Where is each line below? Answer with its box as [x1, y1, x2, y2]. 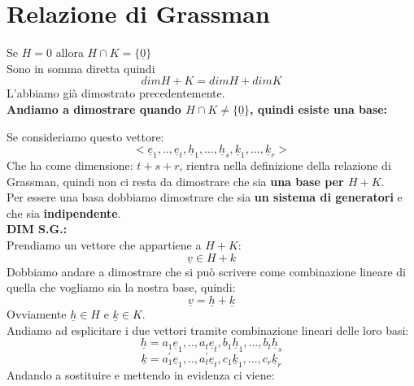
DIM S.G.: [7, 220, 68, 237]
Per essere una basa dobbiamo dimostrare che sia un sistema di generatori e [7, 189, 403, 206]
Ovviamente [7, 306, 67, 323]
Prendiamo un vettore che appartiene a [7, 236, 202, 254]
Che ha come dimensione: [7, 157, 133, 174]
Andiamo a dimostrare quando [7, 100, 181, 117]
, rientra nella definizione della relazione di [179, 157, 391, 174]
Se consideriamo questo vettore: [7, 128, 164, 145]
